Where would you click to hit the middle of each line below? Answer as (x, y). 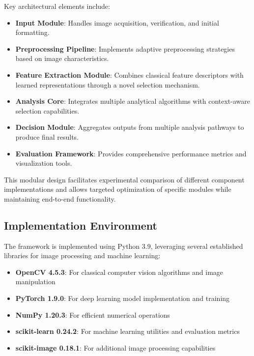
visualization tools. (44, 163)
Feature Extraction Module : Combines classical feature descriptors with (129, 74)
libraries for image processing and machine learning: (82, 255)
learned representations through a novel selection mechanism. (108, 84)
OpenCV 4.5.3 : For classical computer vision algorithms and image (119, 272)
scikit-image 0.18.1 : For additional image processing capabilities (115, 347)
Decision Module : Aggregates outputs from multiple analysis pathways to (130, 127)
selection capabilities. (47, 110)
